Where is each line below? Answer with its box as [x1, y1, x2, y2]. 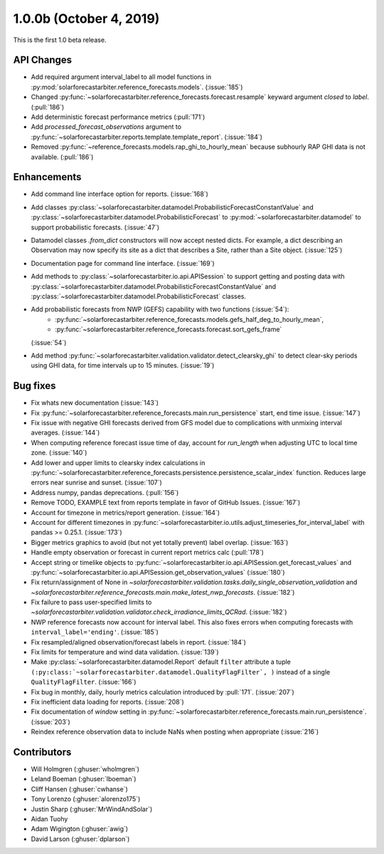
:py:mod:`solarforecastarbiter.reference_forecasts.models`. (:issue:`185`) [31, 83, 243, 91]
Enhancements [13, 171, 82, 183]
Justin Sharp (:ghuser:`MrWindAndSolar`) [31, 805, 153, 813]
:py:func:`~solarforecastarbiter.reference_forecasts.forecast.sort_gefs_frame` [55, 325, 282, 334]
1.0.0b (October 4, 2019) [13, 11, 160, 26]
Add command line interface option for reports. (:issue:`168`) [31, 189, 209, 199]
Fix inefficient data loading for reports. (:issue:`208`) [31, 697, 184, 706]
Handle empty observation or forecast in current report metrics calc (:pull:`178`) [31, 548, 265, 557]
